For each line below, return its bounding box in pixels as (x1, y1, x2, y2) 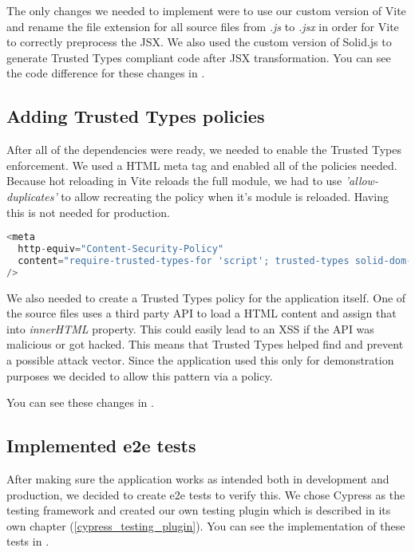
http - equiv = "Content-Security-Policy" (18, 243, 224, 255)
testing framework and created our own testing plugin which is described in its (6, 502, 391, 518)
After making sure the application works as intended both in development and (6, 471, 389, 487)
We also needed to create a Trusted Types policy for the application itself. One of (6, 289, 406, 306)
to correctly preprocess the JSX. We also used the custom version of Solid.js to (6, 34, 392, 50)
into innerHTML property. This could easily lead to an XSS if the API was (6, 320, 374, 337)
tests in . (6, 533, 49, 550)
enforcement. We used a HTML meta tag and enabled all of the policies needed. (6, 156, 397, 173)
